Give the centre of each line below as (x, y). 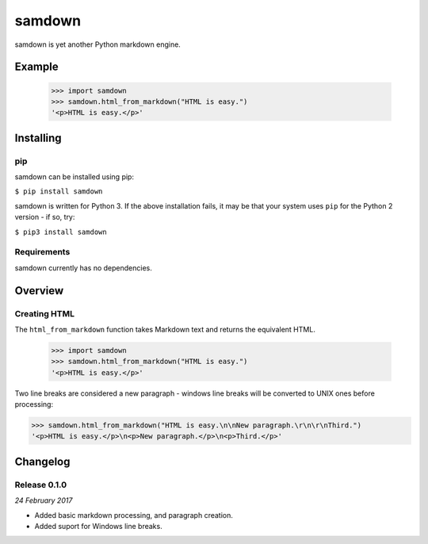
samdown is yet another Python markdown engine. (98, 44)
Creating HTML (45, 313)
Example (36, 67)
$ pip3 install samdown (61, 232)
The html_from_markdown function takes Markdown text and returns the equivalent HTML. (165, 329)
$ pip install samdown (59, 192)
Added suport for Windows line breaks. (98, 526)
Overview (39, 291)
